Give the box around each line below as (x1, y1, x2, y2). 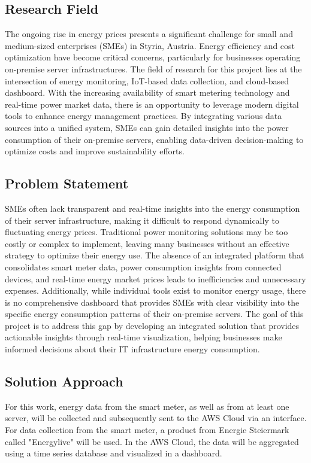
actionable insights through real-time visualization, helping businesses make (5, 331, 282, 343)
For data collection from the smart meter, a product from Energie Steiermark (5, 424, 289, 436)
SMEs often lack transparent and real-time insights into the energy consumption (5, 202, 300, 214)
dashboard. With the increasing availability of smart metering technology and (5, 86, 290, 99)
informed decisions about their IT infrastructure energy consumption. (5, 343, 260, 355)
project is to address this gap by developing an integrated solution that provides (5, 319, 300, 331)
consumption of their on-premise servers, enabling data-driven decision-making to (5, 133, 304, 145)
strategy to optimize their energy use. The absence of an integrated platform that (5, 249, 304, 261)
